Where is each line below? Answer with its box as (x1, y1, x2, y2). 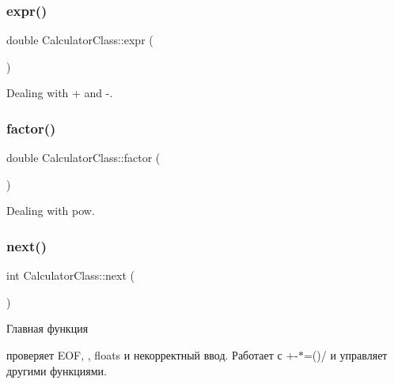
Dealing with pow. (6, 202, 95, 219)
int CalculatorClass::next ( (6, 267, 134, 284)
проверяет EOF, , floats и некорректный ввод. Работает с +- (6, 347, 298, 363)
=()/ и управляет (303, 347, 388, 363)
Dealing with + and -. (6, 85, 113, 101)
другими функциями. (6, 362, 107, 378)
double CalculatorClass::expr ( (6, 32, 153, 48)
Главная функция (6, 320, 89, 337)
